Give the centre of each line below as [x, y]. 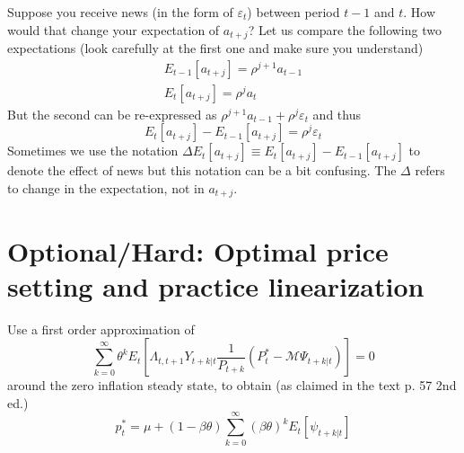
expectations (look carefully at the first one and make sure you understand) [215, 48]
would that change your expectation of [114, 29]
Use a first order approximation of [101, 329]
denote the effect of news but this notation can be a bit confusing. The [202, 170]
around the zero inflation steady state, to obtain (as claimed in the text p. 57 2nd [232, 385]
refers [430, 170]
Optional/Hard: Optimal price [198, 250]
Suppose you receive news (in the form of [120, 12]
